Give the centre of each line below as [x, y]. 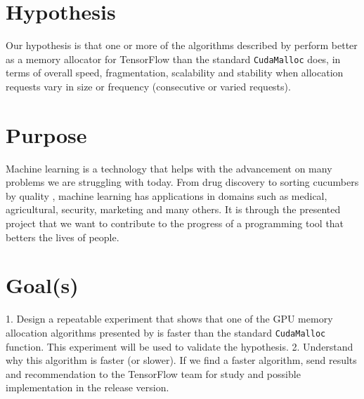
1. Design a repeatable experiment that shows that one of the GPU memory [169, 319]
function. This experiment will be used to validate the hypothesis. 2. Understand [180, 346]
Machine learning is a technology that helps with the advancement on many [169, 168]
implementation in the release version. [87, 387]
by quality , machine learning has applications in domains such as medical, [167, 195]
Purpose [46, 134]
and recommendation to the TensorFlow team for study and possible [153, 373]
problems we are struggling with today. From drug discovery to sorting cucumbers [182, 182]
